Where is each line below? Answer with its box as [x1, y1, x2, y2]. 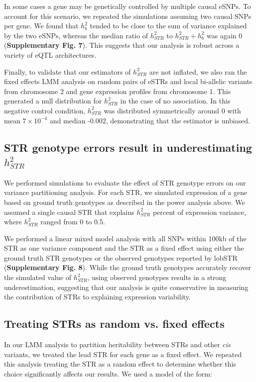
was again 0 [207, 30, 243, 40]
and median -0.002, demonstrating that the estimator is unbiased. [49, 115, 250, 125]
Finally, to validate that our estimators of [4, 66, 131, 77]
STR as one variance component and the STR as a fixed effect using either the [4, 243, 244, 253]
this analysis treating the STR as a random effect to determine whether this [4, 359, 236, 369]
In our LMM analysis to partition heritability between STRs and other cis [4, 339, 231, 350]
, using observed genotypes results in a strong [87, 272, 227, 283]
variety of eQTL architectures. [4, 49, 97, 60]
